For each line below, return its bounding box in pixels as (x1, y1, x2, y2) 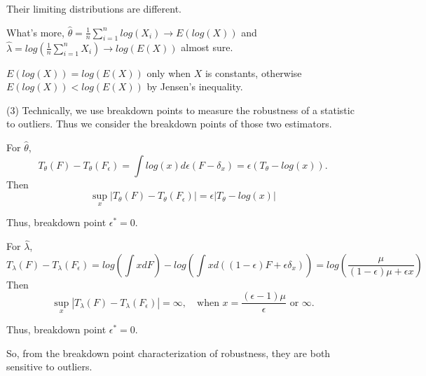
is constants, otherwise (205, 65, 302, 80)
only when (146, 65, 191, 80)
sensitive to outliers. (6, 359, 92, 374)
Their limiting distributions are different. (6, 1, 182, 15)
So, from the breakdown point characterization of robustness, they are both (6, 345, 331, 360)
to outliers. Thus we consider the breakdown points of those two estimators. (6, 116, 332, 131)
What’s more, (6, 25, 64, 39)
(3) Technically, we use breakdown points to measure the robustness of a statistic (6, 102, 355, 117)
